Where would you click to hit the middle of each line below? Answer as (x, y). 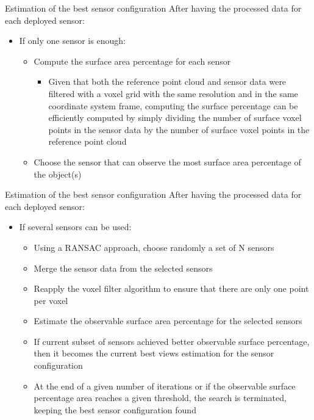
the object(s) (58, 174)
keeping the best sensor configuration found (115, 409)
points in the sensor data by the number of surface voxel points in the (179, 129)
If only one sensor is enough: (72, 41)
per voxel (51, 300)
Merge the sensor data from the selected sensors (123, 268)
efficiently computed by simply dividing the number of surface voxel (175, 118)
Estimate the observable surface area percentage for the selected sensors (168, 321)
